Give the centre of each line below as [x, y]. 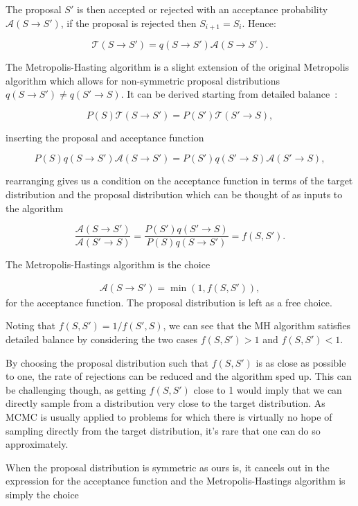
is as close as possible [301, 362]
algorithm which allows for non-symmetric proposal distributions [143, 80]
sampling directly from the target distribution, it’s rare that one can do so [163, 430]
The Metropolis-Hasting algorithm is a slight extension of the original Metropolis [178, 67]
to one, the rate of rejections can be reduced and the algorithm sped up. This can [179, 376]
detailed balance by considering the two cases [102, 339]
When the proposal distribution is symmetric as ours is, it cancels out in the [168, 467]
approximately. [37, 444]
